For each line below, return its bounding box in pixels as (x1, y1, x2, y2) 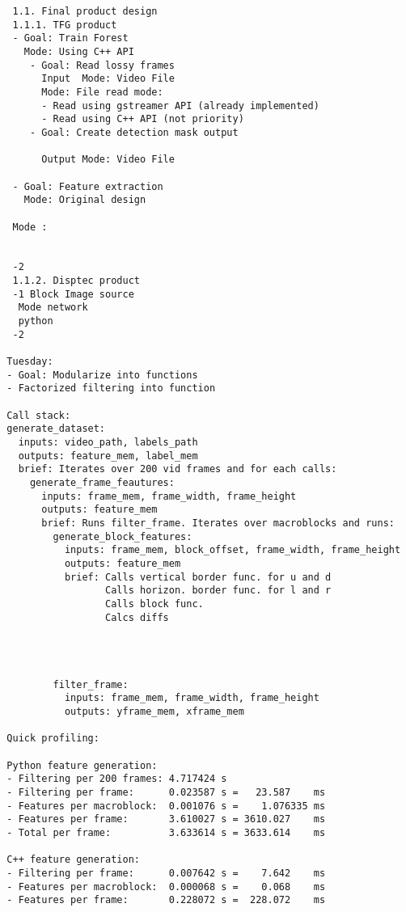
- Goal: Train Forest (12, 32, 129, 44)
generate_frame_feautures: (29, 476, 175, 488)
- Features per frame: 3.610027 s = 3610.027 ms (6, 813, 326, 825)
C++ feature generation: (6, 854, 140, 866)
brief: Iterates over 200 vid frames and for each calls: (18, 463, 337, 475)
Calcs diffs (105, 611, 169, 623)
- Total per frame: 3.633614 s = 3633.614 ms (6, 827, 326, 839)
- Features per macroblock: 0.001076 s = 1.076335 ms (6, 800, 326, 812)
